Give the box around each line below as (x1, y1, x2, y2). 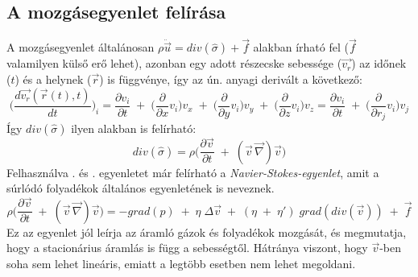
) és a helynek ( (14, 71, 92, 88)
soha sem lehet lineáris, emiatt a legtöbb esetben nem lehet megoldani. (6, 254, 356, 271)
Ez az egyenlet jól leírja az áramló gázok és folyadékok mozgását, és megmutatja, (6, 223, 407, 240)
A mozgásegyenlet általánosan (6, 39, 155, 56)
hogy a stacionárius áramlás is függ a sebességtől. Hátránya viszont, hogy (6, 239, 368, 256)
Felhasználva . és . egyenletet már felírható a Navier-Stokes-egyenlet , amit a (6, 163, 379, 180)
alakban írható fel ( (253, 39, 349, 56)
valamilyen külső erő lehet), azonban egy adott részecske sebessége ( (6, 55, 342, 72)
